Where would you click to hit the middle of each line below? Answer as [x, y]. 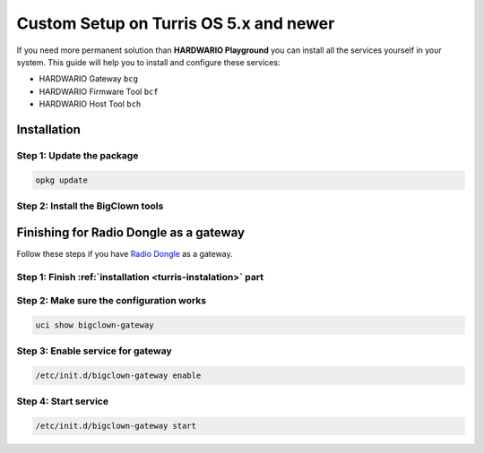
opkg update [62, 180]
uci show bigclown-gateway [95, 325]
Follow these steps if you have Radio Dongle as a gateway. [125, 253]
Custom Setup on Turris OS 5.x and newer [176, 23]
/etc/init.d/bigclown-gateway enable [118, 375]
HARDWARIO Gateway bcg [89, 79]
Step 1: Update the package [78, 155]
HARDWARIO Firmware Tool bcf [99, 91]
